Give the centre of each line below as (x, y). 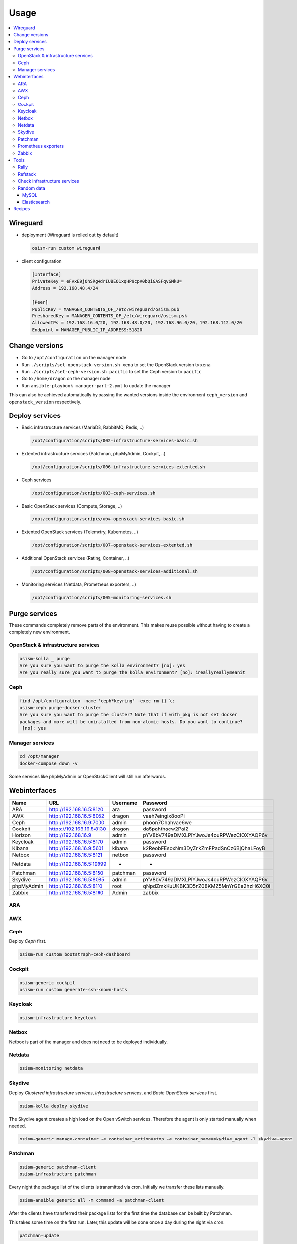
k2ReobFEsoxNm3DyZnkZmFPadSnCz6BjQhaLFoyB (204, 848)
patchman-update (40, 1236)
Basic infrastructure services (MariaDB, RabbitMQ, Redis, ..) (83, 427)
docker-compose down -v (49, 763)
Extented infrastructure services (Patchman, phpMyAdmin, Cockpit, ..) (94, 454)
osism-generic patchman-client (58, 1167)
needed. (18, 1126)
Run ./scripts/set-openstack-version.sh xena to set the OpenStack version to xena (116, 364)
